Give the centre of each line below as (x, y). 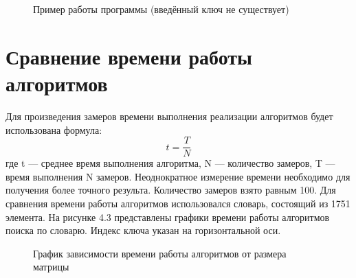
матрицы (51, 267)
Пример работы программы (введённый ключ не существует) (161, 9)
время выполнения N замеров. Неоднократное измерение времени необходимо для (178, 176)
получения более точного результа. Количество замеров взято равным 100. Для (171, 190)
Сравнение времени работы (129, 56)
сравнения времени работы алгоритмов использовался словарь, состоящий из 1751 (178, 203)
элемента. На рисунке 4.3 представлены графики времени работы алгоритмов (168, 217)
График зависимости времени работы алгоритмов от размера (160, 253)
